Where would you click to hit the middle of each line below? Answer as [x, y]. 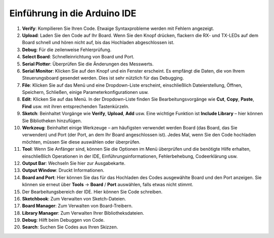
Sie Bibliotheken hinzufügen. [52, 121]
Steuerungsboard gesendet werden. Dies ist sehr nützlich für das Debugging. [103, 78]
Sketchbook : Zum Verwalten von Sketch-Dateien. [74, 198]
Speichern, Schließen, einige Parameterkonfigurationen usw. [85, 92]
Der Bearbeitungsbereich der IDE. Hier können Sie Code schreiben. [92, 192]
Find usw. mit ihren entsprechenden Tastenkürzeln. [76, 106]
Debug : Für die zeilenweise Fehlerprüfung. [67, 49]
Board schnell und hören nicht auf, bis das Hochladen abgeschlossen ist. [98, 43]
